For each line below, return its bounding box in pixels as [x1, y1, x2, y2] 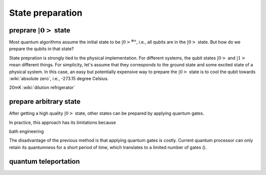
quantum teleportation [9, 157, 80, 166]
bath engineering [9, 128, 44, 135]
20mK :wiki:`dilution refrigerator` [9, 85, 75, 90]
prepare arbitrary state [9, 97, 81, 106]
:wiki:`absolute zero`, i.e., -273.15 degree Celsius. [9, 76, 109, 82]
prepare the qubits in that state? [9, 46, 74, 52]
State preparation [9, 7, 83, 18]
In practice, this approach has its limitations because [9, 119, 116, 125]
